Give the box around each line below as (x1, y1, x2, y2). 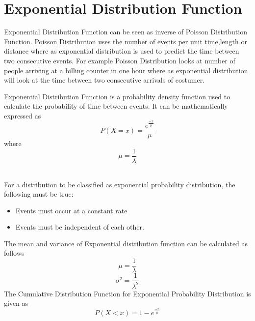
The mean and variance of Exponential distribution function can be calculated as (4, 238, 248, 248)
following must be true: (4, 189, 74, 199)
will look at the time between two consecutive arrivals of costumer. (4, 75, 205, 85)
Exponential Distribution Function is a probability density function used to (4, 91, 230, 101)
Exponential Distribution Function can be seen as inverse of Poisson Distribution (4, 27, 247, 37)
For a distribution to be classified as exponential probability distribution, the (4, 179, 235, 189)
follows (4, 248, 25, 258)
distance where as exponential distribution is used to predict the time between (4, 46, 239, 56)
